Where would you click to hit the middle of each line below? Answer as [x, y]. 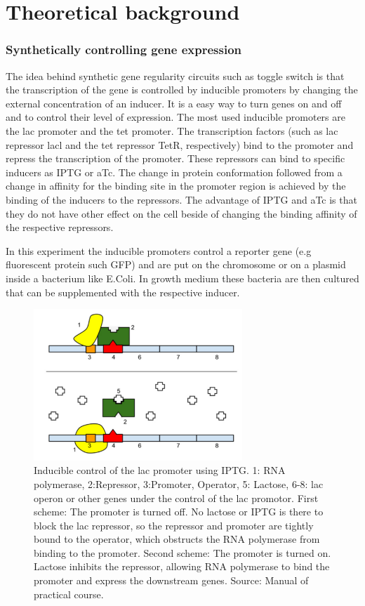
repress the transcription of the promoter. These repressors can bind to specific [175, 158]
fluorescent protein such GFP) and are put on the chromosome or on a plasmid [176, 264]
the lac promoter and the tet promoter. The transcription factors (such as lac [172, 130]
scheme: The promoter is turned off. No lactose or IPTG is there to [179, 512]
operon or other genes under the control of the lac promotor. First [176, 498]
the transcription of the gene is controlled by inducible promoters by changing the [182, 90]
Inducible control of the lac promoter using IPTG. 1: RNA [160, 470]
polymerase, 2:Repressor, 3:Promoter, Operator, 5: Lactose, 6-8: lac [179, 483]
